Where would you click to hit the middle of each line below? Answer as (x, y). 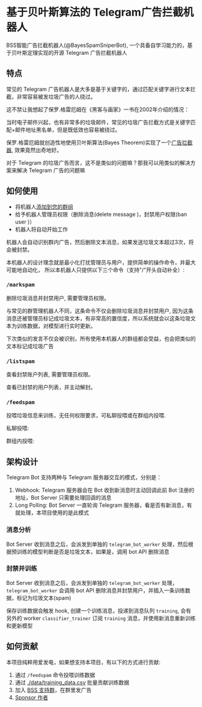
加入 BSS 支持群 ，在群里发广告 (53, 690)
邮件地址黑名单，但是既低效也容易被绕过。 (68, 129)
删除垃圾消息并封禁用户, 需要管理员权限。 (58, 298)
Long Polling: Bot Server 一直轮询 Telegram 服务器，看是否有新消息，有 (103, 505)
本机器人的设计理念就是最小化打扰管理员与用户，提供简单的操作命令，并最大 (101, 262)
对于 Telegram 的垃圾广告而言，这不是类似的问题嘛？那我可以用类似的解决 (98, 162)
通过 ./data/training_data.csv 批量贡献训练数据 (72, 682)
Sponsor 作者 (32, 697)
